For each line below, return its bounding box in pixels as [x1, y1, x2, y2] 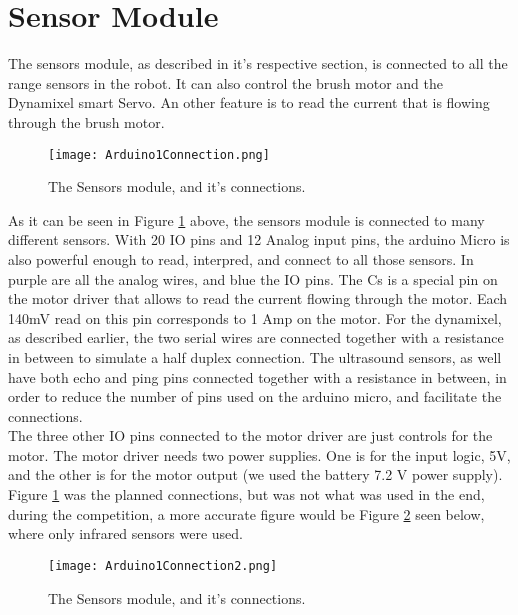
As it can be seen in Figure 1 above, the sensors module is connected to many [8, 209, 485, 230]
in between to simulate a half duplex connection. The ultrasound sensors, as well [8, 346, 502, 367]
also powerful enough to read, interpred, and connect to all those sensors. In [8, 248, 474, 269]
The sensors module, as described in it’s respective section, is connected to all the [8, 53, 508, 74]
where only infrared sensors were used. [8, 523, 243, 544]
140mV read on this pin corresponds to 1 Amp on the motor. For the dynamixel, [8, 307, 502, 328]
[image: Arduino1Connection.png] [48, 147, 270, 162]
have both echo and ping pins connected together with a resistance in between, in [8, 366, 507, 387]
